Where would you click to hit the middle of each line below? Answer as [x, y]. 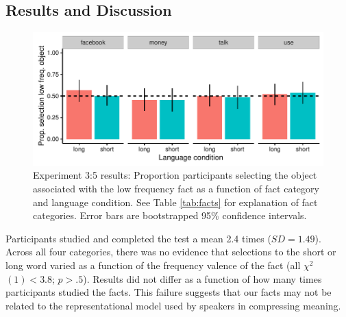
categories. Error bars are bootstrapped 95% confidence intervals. [170, 215]
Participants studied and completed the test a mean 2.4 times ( [138, 238]
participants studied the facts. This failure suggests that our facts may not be [169, 292]
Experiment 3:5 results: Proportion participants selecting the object [175, 175]
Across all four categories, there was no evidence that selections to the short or [171, 252]
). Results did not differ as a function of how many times [202, 278]
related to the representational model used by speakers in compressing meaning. [173, 305]
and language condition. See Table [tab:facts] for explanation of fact [175, 202]
